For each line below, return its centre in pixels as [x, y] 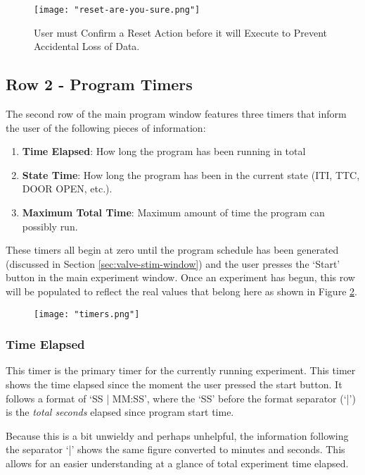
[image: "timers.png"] [87, 314]
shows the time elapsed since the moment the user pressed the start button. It [174, 384]
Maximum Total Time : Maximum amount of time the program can [173, 212]
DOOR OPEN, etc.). [67, 189]
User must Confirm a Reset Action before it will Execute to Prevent [181, 32]
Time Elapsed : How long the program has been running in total [164, 151]
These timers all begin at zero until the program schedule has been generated [172, 250]
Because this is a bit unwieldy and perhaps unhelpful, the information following [177, 435]
